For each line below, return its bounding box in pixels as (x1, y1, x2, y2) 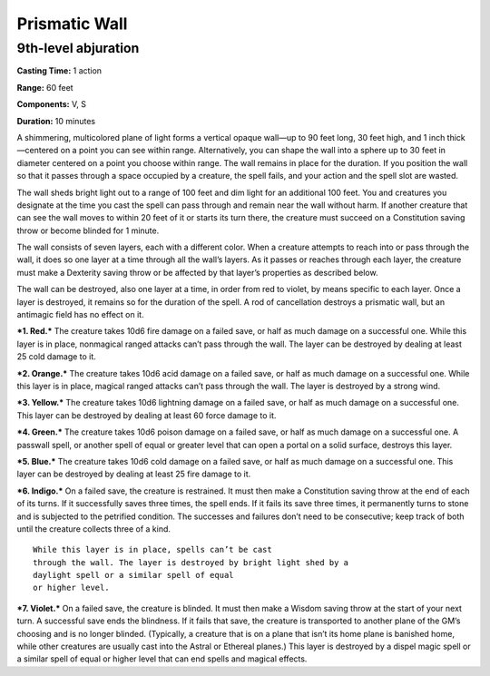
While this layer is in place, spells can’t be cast (33, 544, 272, 555)
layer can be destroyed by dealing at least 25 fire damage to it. (16, 468, 251, 480)
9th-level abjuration (16, 40, 140, 56)
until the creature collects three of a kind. (16, 523, 171, 534)
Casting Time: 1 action (16, 65, 103, 76)
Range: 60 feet (16, 82, 73, 93)
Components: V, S (16, 99, 86, 110)
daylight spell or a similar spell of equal (33, 570, 235, 581)
